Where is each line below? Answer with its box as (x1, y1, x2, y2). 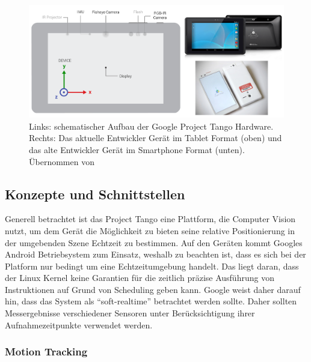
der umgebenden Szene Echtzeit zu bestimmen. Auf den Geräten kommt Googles (5, 236, 303, 249)
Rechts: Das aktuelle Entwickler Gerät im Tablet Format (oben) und (29, 131, 282, 144)
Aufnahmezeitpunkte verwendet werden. (5, 318, 153, 331)
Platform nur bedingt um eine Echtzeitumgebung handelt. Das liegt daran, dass (5, 259, 299, 272)
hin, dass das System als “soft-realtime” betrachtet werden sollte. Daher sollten (5, 295, 297, 307)
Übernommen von (29, 155, 94, 167)
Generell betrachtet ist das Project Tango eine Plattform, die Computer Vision (5, 213, 296, 225)
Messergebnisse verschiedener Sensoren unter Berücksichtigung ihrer (5, 307, 255, 319)
